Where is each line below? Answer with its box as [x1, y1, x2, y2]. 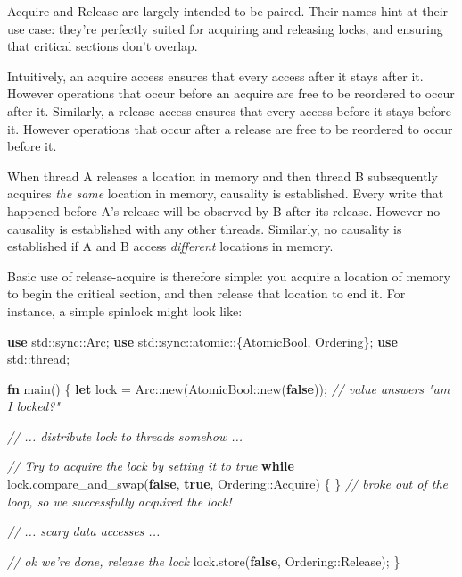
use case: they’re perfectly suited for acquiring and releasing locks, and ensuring [7, 19, 443, 38]
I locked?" [7, 397, 60, 415]
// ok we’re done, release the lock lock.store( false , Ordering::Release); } [7, 551, 400, 570]
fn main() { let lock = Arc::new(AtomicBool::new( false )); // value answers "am [7, 379, 450, 397]
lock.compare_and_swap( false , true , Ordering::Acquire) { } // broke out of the [7, 474, 448, 493]
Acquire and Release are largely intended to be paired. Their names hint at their [7, 2, 449, 20]
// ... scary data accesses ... [7, 522, 161, 540]
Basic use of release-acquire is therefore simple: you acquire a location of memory [7, 266, 450, 285]
